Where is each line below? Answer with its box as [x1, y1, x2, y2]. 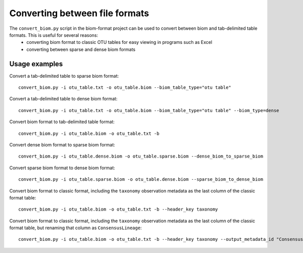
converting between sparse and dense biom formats [26, 46, 136, 53]
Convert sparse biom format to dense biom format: [9, 165, 116, 171]
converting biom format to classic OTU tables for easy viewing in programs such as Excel [26, 39, 212, 45]
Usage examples [9, 60, 63, 68]
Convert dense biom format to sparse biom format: [9, 141, 116, 147]
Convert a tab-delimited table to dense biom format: [9, 96, 118, 102]
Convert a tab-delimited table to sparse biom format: [9, 73, 119, 79]
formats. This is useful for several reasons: [9, 32, 98, 38]
